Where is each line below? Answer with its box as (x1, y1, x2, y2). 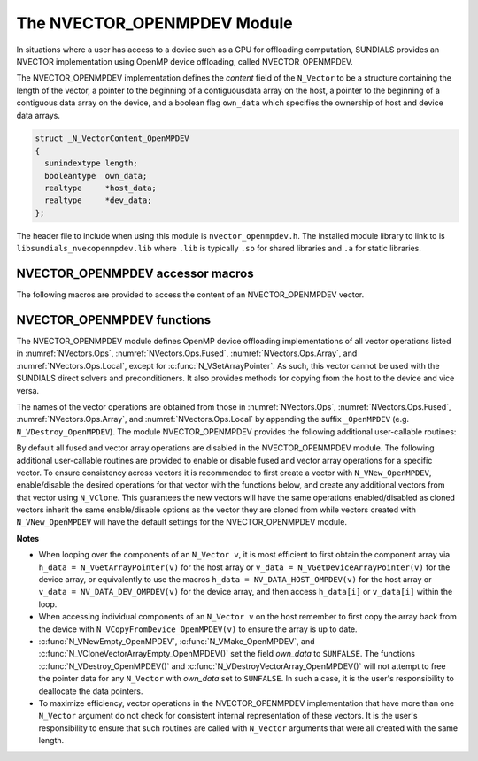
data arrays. (16, 110, 61, 120)
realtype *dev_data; (44, 196, 152, 205)
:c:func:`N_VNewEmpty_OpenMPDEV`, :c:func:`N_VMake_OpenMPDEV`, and (38, 636, 315, 646)
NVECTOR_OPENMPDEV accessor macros (16, 266, 254, 281)
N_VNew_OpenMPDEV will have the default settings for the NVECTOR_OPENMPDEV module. (16, 517, 347, 527)
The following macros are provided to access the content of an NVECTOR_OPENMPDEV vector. (16, 289, 365, 300)
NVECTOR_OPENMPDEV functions (16, 312, 212, 327)
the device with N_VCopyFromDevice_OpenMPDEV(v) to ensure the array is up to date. (38, 624, 358, 634)
